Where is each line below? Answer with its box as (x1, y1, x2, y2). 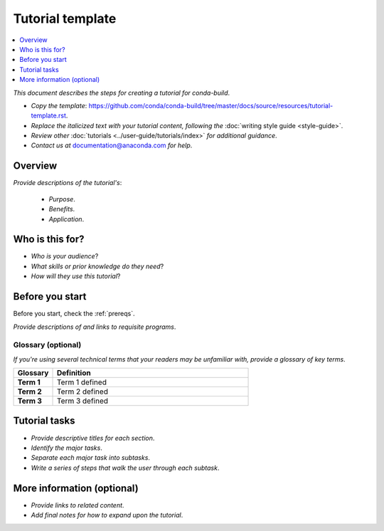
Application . (48, 214, 85, 224)
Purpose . (48, 194, 76, 203)
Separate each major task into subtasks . (31, 453, 151, 462)
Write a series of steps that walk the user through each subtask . (31, 463, 220, 472)
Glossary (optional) (13, 340, 82, 350)
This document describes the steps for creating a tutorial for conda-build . (13, 88, 230, 97)
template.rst (31, 111, 67, 120)
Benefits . (48, 205, 75, 214)
